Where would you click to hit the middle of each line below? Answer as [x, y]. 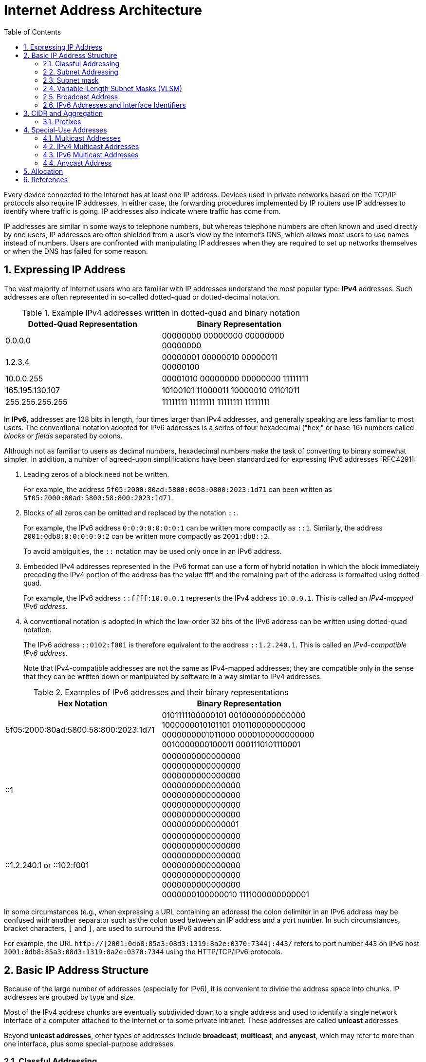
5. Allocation [43, 171]
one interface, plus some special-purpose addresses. [90, 1044]
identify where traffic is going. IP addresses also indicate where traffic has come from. [142, 211]
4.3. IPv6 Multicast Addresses [91, 154]
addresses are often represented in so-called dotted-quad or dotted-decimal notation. [142, 297]
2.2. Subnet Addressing [81, 72]
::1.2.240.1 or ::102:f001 [47, 865]
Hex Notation [83, 703]
